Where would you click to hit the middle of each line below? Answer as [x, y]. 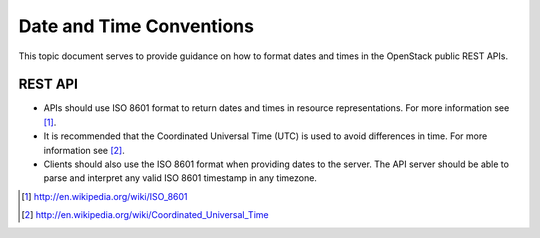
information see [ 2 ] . [84, 150]
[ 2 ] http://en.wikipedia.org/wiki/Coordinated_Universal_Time [145, 215]
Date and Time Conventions [136, 26]
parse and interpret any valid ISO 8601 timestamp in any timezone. [180, 178]
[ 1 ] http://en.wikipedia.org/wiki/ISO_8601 [105, 196]
